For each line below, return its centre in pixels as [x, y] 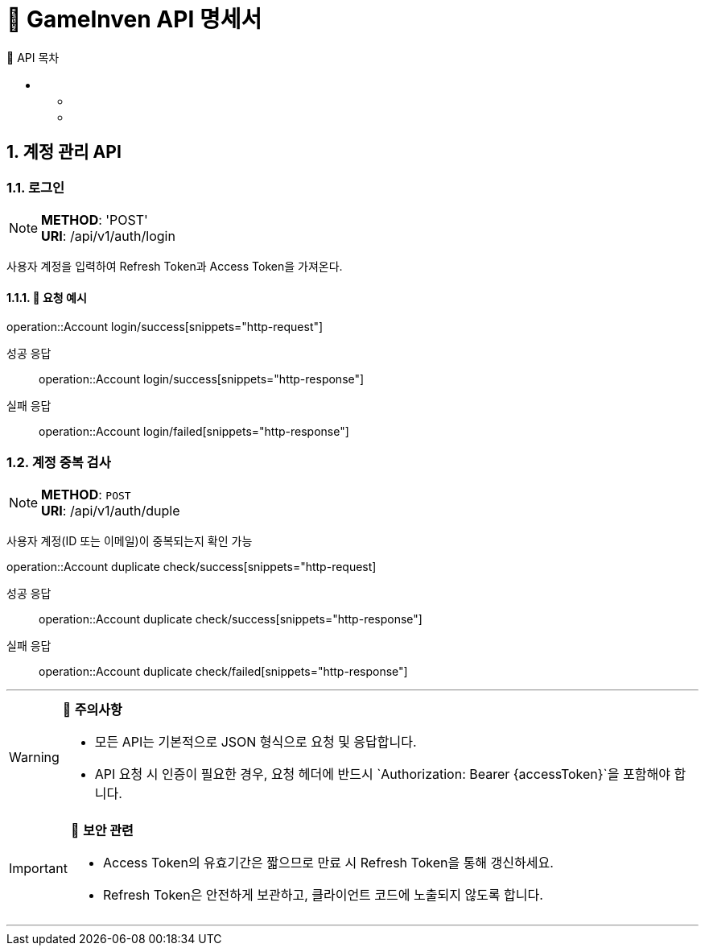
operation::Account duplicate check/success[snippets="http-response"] [231, 619]
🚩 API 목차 [33, 57]
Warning [34, 757]
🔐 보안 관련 [102, 830]
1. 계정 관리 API [64, 152]
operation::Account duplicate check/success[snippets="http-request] [192, 566]
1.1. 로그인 [36, 187]
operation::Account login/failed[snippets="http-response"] [194, 432]
